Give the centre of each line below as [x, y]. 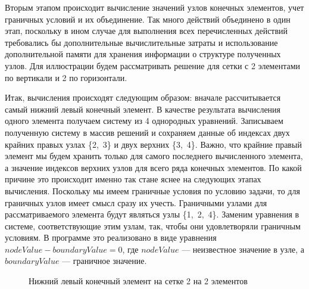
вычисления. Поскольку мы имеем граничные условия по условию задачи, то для [152, 190]
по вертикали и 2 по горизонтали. [66, 77]
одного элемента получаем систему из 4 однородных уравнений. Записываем [144, 121]
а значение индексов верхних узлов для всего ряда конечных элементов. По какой [153, 167]
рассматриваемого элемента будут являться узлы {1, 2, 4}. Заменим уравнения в [152, 214]
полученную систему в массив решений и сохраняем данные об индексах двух [147, 132]
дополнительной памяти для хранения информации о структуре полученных [143, 54]
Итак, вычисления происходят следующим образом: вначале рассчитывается [143, 97]
